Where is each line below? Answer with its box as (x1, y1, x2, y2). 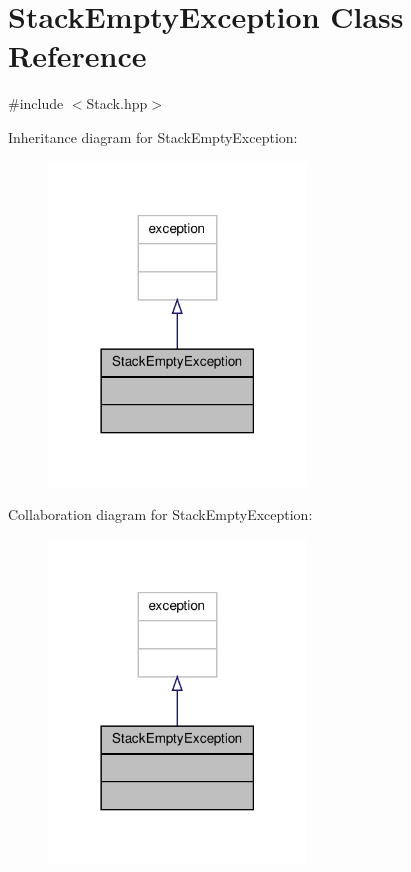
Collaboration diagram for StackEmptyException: (8, 504, 313, 525)
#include (8, 93, 64, 114)
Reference (8, 35, 147, 76)
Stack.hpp (86, 93, 148, 114)
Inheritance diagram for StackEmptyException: (8, 126, 298, 147)
